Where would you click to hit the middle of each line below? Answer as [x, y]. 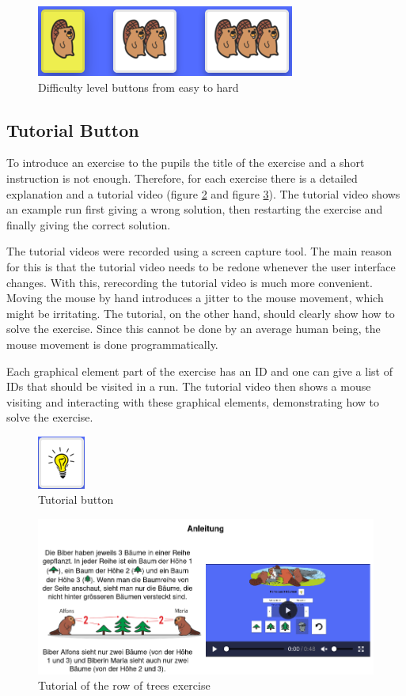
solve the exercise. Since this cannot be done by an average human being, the [194, 329]
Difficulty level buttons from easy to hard [138, 87]
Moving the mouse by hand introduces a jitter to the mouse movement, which [195, 298]
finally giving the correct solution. [89, 224]
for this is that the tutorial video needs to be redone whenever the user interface [201, 266]
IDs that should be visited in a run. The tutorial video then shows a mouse [189, 386]
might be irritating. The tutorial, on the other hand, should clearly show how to [201, 313]
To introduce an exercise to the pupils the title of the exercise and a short [186, 163]
